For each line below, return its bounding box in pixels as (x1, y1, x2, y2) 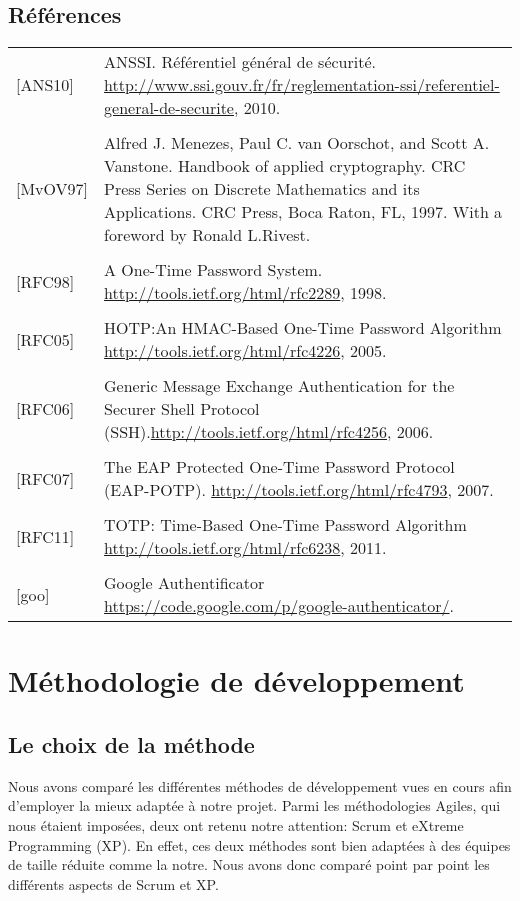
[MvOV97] (16, 177, 89, 201)
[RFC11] (16, 524, 75, 548)
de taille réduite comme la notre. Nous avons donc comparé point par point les (8, 854, 490, 875)
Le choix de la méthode (8, 728, 255, 759)
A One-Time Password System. (104, 258, 323, 282)
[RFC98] (16, 269, 75, 293)
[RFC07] (16, 466, 75, 490)
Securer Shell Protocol (104, 397, 260, 421)
